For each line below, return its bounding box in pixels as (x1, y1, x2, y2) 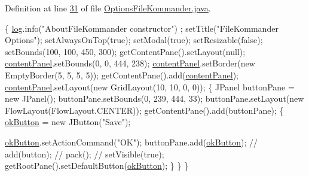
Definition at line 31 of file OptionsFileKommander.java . (5, 2, 211, 14)
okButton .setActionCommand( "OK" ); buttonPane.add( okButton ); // (5, 135, 258, 148)
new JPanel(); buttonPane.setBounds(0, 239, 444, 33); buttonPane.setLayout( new (5, 92, 304, 105)
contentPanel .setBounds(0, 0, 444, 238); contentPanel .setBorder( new (5, 57, 255, 69)
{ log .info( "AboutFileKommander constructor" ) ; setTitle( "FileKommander (5, 22, 279, 34)
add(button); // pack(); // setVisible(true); (5, 147, 164, 160)
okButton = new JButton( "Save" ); (5, 116, 131, 128)
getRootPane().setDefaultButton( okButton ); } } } (5, 159, 189, 172)
